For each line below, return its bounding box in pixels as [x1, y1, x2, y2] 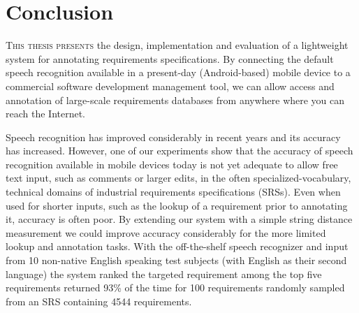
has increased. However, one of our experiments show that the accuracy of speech [6, 143, 353, 158]
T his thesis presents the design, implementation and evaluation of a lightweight [6, 38, 349, 52]
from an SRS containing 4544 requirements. [6, 293, 192, 308]
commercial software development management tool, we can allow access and [6, 78, 335, 93]
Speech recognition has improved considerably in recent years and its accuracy [6, 129, 341, 144]
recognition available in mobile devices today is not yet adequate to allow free [6, 156, 338, 171]
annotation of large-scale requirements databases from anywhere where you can [6, 92, 345, 107]
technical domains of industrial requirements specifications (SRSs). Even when [6, 184, 341, 199]
